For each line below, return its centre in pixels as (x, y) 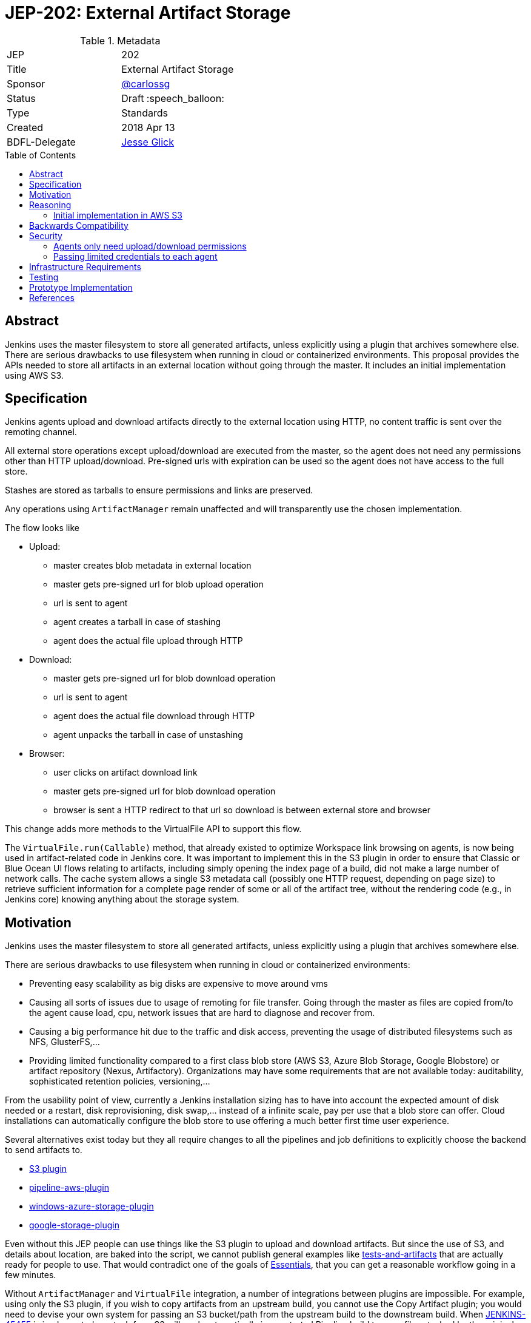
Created (25, 127)
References (52, 297)
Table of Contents (41, 155)
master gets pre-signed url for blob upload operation (159, 584)
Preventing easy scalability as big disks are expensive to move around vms (179, 984)
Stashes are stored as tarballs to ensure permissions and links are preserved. (159, 490)
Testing (44, 277)
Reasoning (50, 205)
